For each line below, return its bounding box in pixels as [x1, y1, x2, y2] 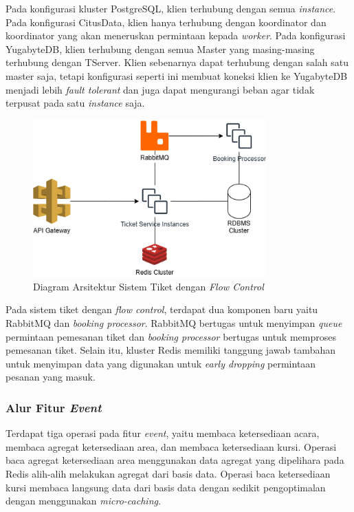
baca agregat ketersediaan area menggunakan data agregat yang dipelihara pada [5, 453, 344, 467]
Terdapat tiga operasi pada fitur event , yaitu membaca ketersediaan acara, [5, 426, 320, 440]
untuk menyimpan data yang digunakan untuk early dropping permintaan [5, 356, 316, 370]
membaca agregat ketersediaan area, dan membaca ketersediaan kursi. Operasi [5, 439, 337, 454]
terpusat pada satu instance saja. [5, 96, 145, 110]
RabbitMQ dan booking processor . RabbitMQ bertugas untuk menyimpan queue [5, 315, 342, 330]
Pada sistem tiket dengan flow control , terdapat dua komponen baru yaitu [5, 302, 318, 317]
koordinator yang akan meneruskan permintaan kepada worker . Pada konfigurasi [5, 28, 346, 43]
